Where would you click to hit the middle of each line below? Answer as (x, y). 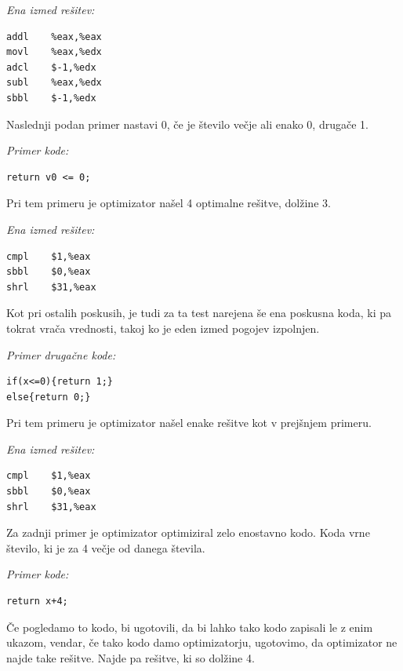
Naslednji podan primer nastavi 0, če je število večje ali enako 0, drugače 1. (187, 124)
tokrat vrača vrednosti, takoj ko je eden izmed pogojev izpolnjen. (163, 328)
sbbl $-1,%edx (51, 98)
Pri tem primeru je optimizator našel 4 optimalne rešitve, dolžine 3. (169, 203)
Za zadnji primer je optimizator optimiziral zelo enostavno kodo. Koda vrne (188, 532)
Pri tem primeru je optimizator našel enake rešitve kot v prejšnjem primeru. (189, 423)
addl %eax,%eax (54, 36)
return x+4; (37, 602)
